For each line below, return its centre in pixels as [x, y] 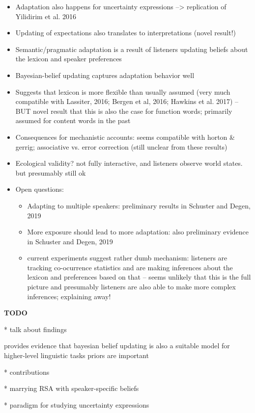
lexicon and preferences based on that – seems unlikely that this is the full [139, 277]
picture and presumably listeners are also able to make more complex [131, 287]
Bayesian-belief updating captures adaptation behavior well [105, 75]
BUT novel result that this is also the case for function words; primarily [124, 111]
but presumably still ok [51, 172]
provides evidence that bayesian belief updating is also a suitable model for [117, 346]
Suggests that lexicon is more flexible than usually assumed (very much [123, 91]
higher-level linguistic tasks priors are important [76, 355]
